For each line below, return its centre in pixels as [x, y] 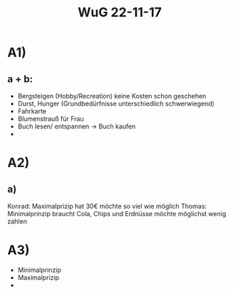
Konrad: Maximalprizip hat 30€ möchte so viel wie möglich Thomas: [107, 206]
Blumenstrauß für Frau [51, 119]
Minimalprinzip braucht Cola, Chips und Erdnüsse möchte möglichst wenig [117, 214]
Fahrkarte [32, 111]
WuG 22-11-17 [120, 12]
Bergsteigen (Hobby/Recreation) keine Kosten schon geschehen [112, 96]
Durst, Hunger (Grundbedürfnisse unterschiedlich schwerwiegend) [116, 103]
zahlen [17, 221]
